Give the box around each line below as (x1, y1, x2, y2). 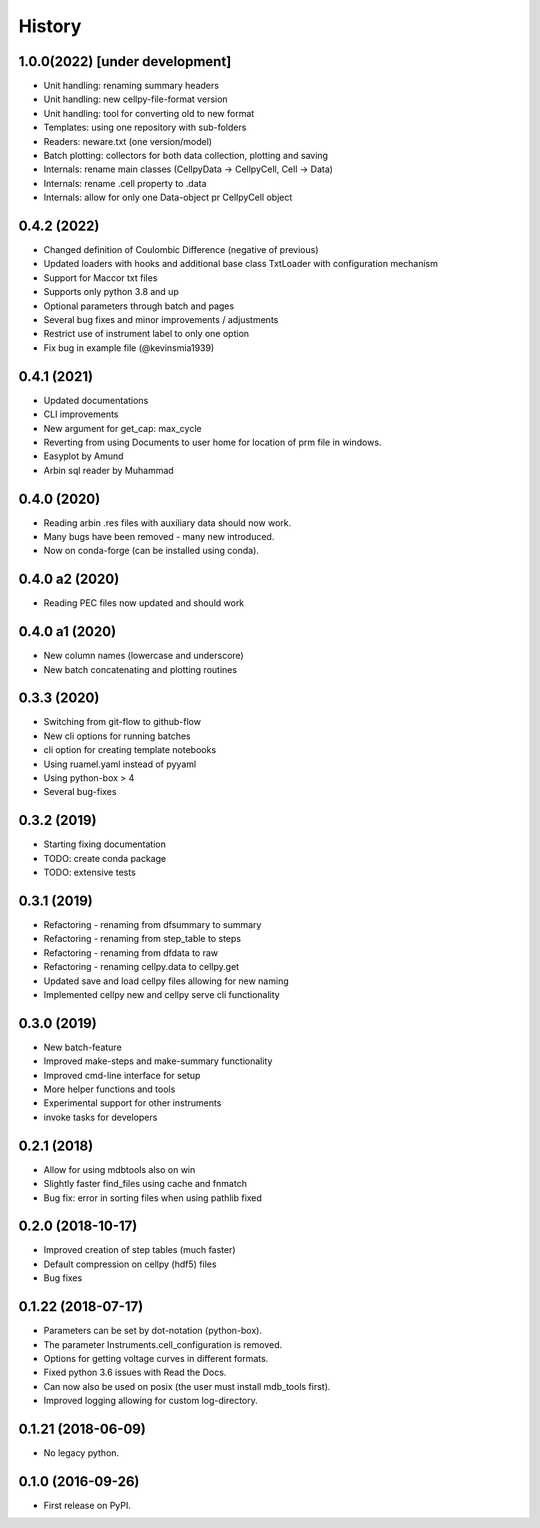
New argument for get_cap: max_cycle (43, 422, 202, 434)
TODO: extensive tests (43, 866, 137, 879)
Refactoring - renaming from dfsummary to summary (43, 919, 262, 931)
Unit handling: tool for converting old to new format (43, 107, 255, 119)
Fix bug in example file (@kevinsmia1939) (43, 341, 215, 354)
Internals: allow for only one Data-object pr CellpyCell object (43, 191, 293, 204)
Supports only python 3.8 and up (43, 286, 179, 298)
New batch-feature (43, 1041, 122, 1053)
